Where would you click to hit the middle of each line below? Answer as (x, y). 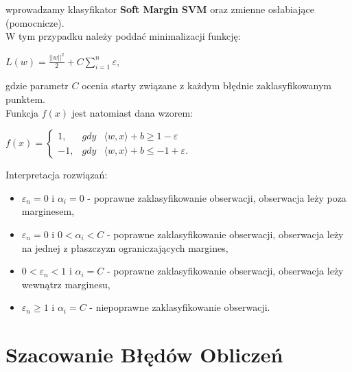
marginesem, (48, 211)
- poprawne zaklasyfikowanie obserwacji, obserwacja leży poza (217, 197)
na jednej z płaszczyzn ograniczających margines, (125, 247)
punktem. (25, 99)
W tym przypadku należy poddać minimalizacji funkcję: (123, 36)
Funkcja (22, 112)
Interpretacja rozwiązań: (57, 175)
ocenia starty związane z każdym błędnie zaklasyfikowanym (207, 85)
